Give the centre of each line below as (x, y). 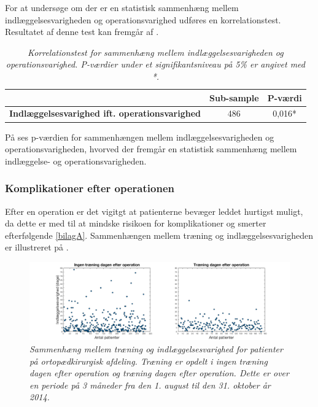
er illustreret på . (37, 247)
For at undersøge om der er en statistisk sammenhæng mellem (122, 7)
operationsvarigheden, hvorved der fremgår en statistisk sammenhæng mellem (151, 149)
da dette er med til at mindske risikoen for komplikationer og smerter (136, 223)
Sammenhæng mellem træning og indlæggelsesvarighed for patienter (156, 349)
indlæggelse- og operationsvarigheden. (76, 161)
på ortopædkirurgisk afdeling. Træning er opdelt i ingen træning (149, 361)
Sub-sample (234, 97)
